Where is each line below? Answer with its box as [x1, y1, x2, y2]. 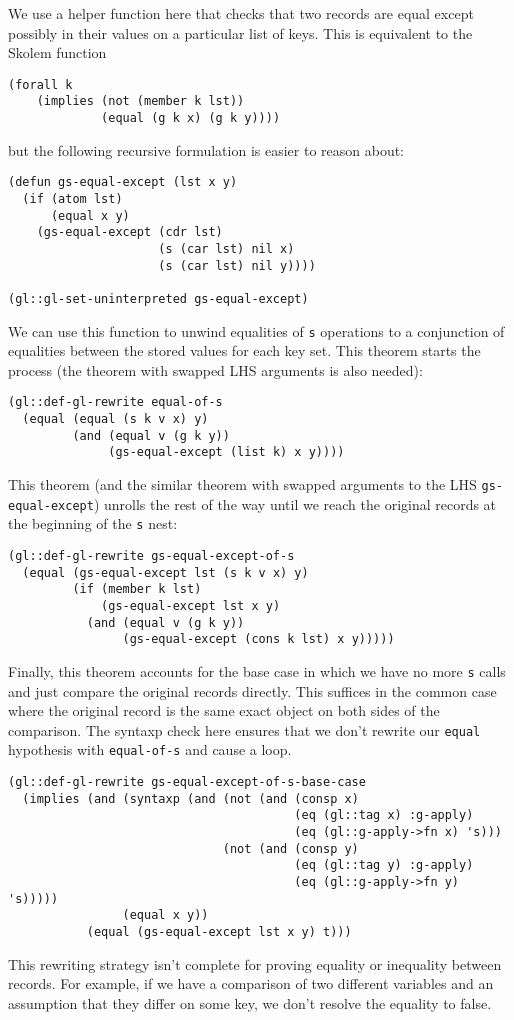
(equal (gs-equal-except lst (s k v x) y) [22, 565, 309, 580]
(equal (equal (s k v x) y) [22, 412, 209, 427]
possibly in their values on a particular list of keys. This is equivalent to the [8, 22, 473, 43]
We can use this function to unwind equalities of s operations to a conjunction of [8, 320, 505, 341]
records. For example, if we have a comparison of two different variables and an [8, 973, 494, 994]
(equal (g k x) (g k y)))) [101, 111, 281, 126]
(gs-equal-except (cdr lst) [36, 225, 223, 240]
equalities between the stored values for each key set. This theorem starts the [8, 340, 481, 361]
